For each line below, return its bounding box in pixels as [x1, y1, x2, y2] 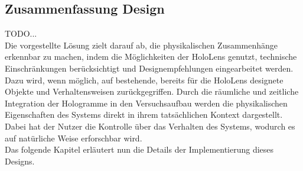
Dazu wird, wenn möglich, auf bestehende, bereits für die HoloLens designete [5, 73, 284, 86]
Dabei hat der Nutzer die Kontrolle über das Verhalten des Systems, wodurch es [5, 120, 295, 132]
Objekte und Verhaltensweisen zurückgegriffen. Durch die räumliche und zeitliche [5, 85, 299, 98]
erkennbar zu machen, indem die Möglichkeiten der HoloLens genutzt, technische [5, 50, 297, 63]
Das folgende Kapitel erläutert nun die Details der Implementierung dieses [5, 143, 274, 156]
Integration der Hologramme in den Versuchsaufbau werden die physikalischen [5, 96, 288, 109]
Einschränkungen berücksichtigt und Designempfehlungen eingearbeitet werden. [5, 62, 294, 74]
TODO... [5, 27, 37, 40]
